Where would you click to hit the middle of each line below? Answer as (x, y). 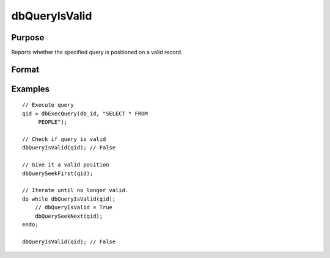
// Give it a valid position (66, 165)
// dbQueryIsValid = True (74, 208)
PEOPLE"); (53, 122)
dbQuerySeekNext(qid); (69, 216)
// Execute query (48, 105)
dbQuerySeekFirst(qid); (58, 173)
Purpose (28, 38)
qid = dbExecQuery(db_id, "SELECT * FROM (85, 113)
